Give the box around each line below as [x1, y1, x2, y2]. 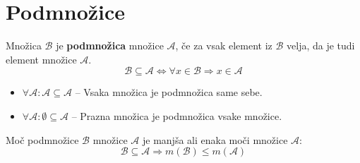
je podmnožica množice [56, 38, 164, 53]
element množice [6, 52, 77, 66]
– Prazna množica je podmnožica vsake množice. [71, 108, 282, 123]
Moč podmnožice [6, 132, 79, 147]
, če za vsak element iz [175, 38, 272, 53]
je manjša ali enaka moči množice [142, 132, 288, 147]
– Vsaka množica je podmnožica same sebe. [75, 85, 263, 99]
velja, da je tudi [287, 38, 355, 53]
